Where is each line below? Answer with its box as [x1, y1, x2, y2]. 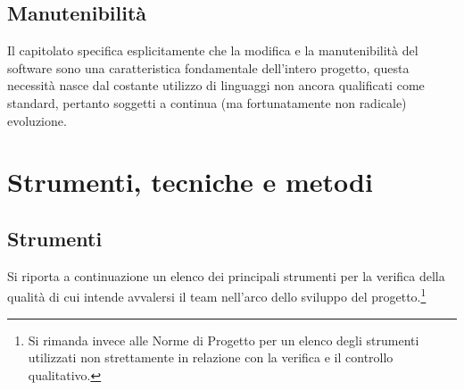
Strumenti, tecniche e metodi [7, 163, 373, 200]
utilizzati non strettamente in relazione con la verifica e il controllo [28, 348, 394, 367]
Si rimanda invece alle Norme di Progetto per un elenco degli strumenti [28, 330, 419, 349]
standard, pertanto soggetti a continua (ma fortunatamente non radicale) [7, 93, 407, 112]
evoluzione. [7, 111, 67, 129]
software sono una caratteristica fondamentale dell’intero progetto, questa [7, 58, 410, 77]
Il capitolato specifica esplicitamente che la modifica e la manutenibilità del [7, 41, 418, 60]
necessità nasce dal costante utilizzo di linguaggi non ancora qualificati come [7, 76, 425, 95]
